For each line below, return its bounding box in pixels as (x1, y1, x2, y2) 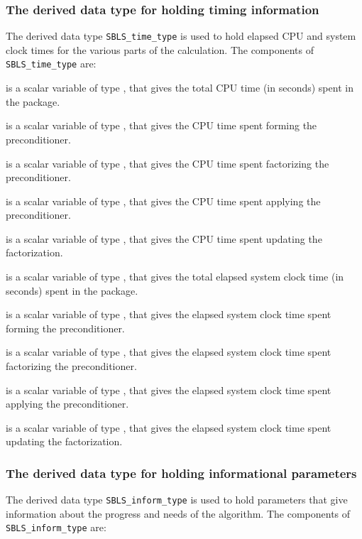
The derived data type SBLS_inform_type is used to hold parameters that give (6, 492, 348, 507)
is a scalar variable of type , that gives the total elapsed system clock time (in (6, 269, 344, 284)
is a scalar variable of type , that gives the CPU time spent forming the (6, 118, 317, 133)
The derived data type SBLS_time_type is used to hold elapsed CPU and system (6, 28, 356, 43)
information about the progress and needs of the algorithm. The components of (6, 506, 351, 521)
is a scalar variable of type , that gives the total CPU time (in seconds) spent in (6, 80, 353, 95)
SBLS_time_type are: (6, 56, 97, 71)
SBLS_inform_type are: (6, 520, 106, 535)
